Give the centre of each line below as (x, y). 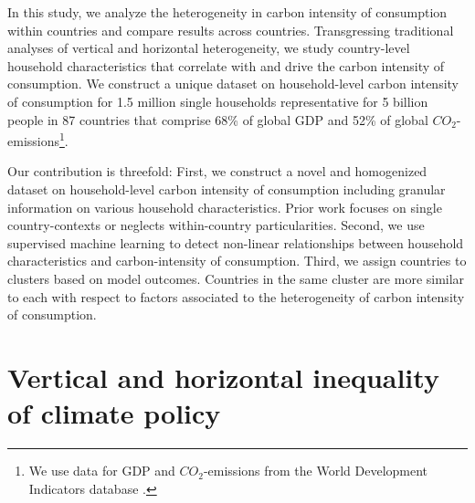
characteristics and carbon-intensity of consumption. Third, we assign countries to (237, 261)
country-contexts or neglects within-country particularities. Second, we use (216, 225)
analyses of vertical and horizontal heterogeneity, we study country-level (209, 48)
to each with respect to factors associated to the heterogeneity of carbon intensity (236, 296)
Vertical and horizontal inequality (223, 377)
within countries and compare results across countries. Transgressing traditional (231, 30)
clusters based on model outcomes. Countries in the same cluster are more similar (236, 278)
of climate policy (114, 413)
